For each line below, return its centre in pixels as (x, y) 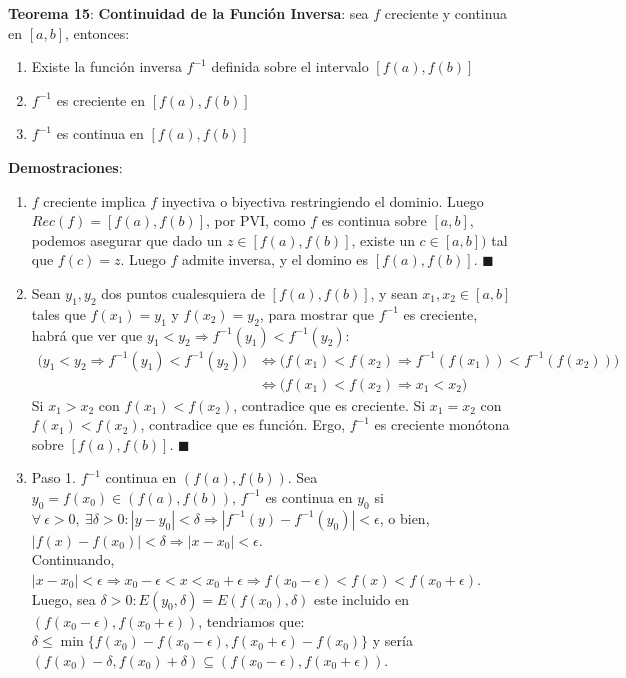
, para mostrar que (316, 313)
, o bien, (404, 517)
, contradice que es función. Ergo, (243, 424)
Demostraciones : (65, 166)
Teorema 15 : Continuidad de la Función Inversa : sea (188, 13)
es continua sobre (374, 220)
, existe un (383, 239)
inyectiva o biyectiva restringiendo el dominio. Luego (322, 200)
